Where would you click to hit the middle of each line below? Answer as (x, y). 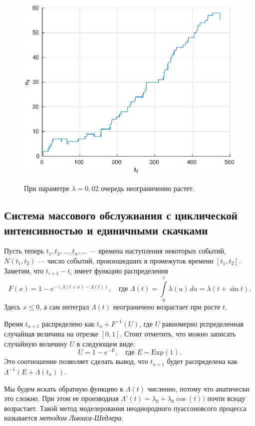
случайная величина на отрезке (51, 334)
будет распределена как (202, 361)
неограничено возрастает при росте (167, 307)
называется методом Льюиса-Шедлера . (64, 418)
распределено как (68, 323)
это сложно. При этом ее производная (61, 398)
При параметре (47, 188)
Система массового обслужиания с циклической (121, 215)
